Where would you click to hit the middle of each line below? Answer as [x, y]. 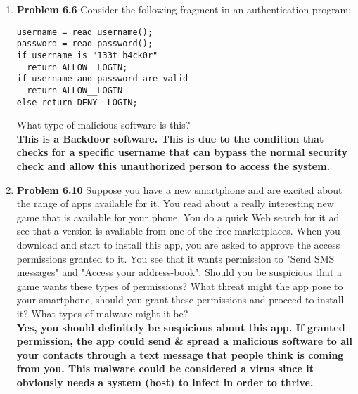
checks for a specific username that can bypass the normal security [182, 152]
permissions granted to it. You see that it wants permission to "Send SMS [175, 258]
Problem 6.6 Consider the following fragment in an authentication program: [184, 9]
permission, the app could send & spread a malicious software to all [184, 341]
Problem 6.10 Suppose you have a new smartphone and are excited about [179, 189]
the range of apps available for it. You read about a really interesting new [175, 203]
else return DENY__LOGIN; [77, 102]
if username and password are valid [102, 79]
